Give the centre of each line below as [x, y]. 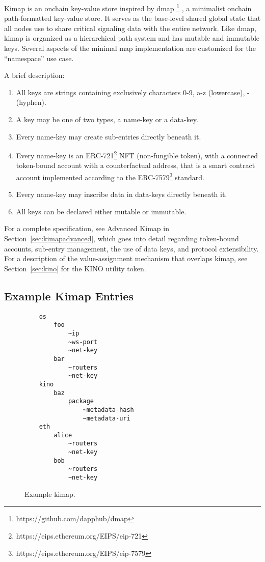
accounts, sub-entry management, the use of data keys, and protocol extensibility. [131, 248]
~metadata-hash [108, 410]
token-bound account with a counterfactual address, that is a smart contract [136, 165]
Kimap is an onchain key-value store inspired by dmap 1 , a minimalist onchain [128, 7]
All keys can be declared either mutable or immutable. [101, 211]
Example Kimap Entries [69, 296]
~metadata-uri [107, 418]
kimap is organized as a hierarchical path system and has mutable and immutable [132, 38]
